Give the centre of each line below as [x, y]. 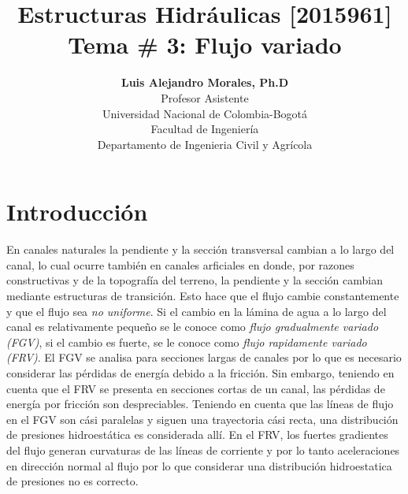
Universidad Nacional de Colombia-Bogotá [205, 113]
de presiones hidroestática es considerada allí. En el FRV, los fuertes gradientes [197, 435]
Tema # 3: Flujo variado [205, 45]
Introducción [77, 212]
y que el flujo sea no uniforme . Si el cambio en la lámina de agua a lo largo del [197, 311]
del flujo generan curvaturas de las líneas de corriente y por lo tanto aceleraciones [203, 449]
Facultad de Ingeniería [205, 129]
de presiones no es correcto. [72, 481]
